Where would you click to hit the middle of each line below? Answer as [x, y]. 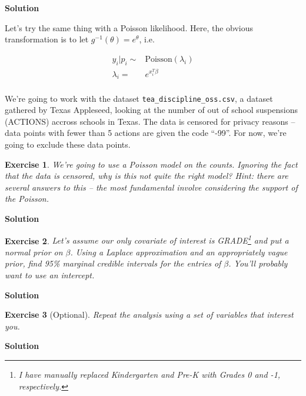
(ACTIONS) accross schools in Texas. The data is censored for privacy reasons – [150, 121]
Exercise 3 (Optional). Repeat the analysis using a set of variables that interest [149, 315]
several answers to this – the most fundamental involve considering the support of [151, 187]
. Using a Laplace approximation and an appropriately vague [179, 252]
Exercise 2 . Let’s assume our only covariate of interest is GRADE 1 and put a [147, 239]
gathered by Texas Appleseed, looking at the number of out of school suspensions [152, 110]
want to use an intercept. [50, 274]
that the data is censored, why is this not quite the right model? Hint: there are [147, 176]
